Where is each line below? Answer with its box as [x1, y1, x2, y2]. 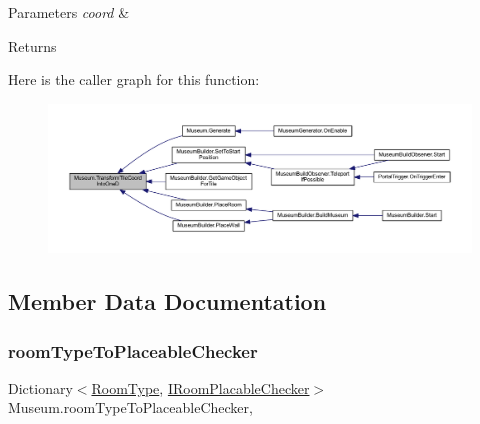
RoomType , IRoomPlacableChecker [91, 377, 310, 398]
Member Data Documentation [8, 286, 327, 317]
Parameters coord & [8, 2, 130, 22]
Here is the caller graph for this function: [8, 69, 260, 90]
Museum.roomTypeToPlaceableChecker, [8, 397, 253, 418]
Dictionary [8, 377, 73, 398]
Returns [8, 35, 57, 56]
